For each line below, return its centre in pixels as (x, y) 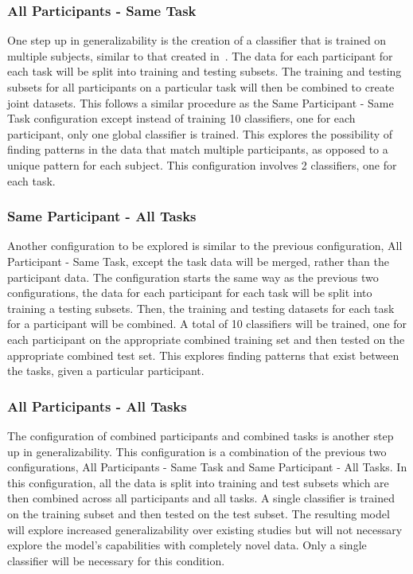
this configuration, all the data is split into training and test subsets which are (198, 482)
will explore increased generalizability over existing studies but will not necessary (205, 529)
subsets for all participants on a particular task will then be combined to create (201, 87)
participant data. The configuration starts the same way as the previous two (193, 277)
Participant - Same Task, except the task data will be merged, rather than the (198, 261)
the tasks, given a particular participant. (106, 371)
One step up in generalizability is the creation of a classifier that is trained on (197, 40)
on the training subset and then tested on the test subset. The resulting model (199, 513)
